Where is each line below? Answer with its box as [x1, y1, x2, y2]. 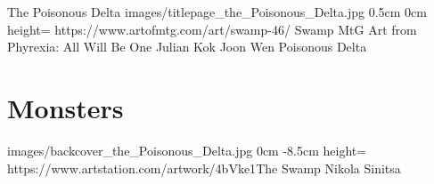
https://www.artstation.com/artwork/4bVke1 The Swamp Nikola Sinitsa [7, 158, 401, 177]
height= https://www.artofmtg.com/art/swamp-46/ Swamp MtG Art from [7, 20, 417, 38]
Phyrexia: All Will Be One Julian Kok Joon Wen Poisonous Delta [7, 37, 367, 56]
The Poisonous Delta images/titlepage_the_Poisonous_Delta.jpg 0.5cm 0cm [7, 3, 427, 20]
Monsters [7, 89, 124, 125]
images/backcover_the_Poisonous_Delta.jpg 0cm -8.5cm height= [7, 140, 367, 159]
